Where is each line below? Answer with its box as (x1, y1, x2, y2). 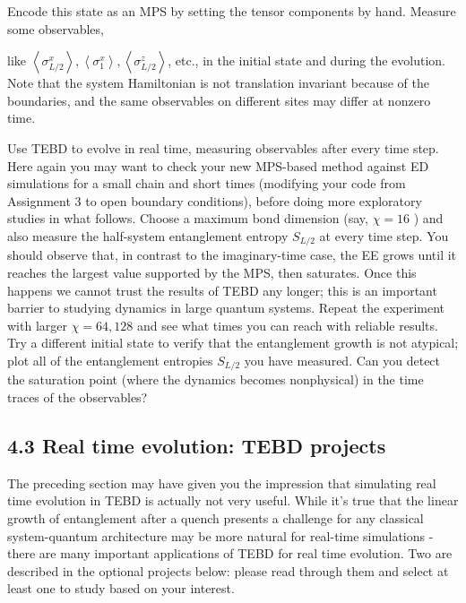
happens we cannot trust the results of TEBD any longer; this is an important (7, 280, 437, 299)
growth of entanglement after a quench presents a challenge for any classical (7, 508, 424, 527)
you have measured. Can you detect (244, 350, 441, 369)
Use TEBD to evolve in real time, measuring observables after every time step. (7, 138, 439, 157)
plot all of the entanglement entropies (7, 350, 213, 369)
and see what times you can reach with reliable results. (136, 315, 438, 334)
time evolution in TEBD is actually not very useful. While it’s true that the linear (7, 491, 459, 510)
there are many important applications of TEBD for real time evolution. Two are (7, 544, 453, 563)
